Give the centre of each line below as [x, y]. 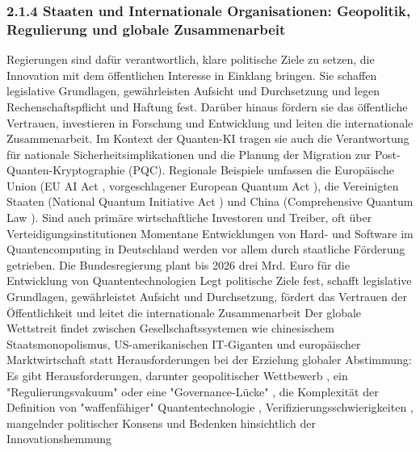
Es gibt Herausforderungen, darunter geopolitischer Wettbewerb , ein [177, 376]
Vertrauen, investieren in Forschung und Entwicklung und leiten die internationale [210, 122]
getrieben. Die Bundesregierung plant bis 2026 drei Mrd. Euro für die [178, 264]
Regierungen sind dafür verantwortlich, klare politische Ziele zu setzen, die [191, 59]
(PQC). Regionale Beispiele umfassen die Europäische [261, 170]
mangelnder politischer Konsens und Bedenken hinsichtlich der [161, 423]
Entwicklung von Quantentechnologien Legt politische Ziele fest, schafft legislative [209, 280]
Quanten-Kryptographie [66, 170]
